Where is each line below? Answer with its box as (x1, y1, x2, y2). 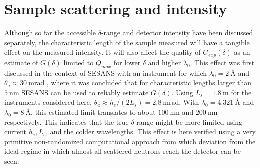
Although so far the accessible (4, 27, 96, 38)
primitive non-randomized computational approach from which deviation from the (4, 136, 256, 146)
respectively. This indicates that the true (4, 116, 129, 127)
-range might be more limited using (134, 116, 243, 127)
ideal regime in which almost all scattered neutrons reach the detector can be (4, 146, 241, 156)
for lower (113, 57, 141, 67)
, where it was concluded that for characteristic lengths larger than (46, 77, 252, 88)
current (4, 126, 27, 137)
